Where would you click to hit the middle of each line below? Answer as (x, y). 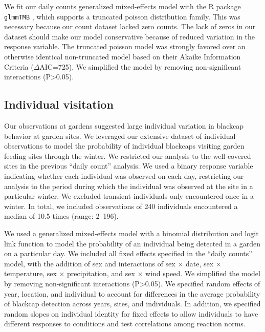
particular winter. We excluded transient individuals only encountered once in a (129, 196)
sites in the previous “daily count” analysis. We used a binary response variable (129, 166)
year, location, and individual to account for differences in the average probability (132, 293)
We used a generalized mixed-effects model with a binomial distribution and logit (131, 233)
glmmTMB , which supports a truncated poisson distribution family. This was (122, 16)
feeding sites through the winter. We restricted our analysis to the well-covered (128, 155)
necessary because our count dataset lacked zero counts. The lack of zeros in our (130, 26)
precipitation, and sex (101, 273)
